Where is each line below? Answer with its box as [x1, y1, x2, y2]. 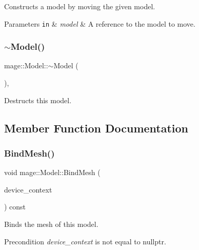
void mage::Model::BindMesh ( [4, 167, 101, 178]
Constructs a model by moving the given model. [4, 1, 155, 11]
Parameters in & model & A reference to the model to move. [4, 18, 195, 29]
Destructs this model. [4, 94, 72, 105]
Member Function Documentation [4, 120, 189, 136]
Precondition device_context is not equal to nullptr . [4, 236, 166, 246]
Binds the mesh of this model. [4, 219, 98, 229]
